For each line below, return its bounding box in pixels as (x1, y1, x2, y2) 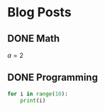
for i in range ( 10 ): (7, 90, 69, 98)
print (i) (20, 97, 46, 104)
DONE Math (7, 33, 60, 45)
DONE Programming (7, 71, 98, 83)
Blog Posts (7, 4, 72, 21)
